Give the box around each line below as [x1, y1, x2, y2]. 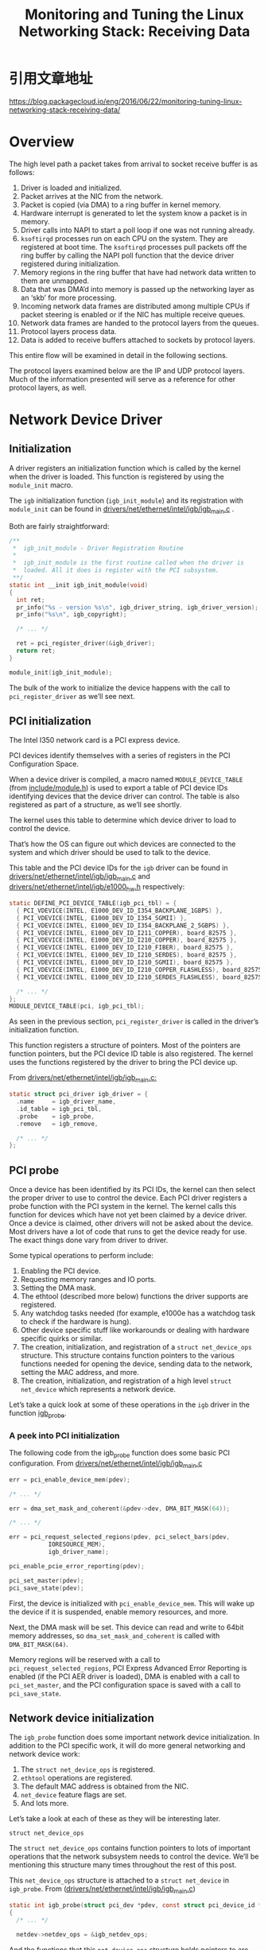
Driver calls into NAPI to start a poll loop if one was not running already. [20, 225, 255, 235]
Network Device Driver [9, 411, 163, 429]
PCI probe [9, 1163, 59, 1177]
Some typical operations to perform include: [9, 1251, 153, 1261]
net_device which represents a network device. [20, 1385, 176, 1394]
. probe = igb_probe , [16, 1112, 95, 1121]
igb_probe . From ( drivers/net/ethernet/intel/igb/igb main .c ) [9, 1884, 196, 1896]
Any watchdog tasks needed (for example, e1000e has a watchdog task [20, 1308, 256, 1318]
